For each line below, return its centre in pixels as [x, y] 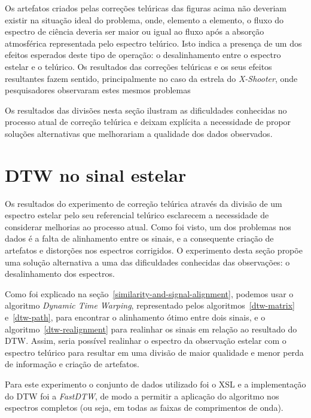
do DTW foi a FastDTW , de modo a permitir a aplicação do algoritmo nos [142, 396]
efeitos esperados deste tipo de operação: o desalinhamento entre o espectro [143, 55]
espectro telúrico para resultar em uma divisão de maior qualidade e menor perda [154, 352]
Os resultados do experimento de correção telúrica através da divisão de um [144, 203]
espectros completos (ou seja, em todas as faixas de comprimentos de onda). [144, 408]
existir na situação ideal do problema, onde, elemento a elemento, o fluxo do [144, 19]
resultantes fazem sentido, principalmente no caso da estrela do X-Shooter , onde [151, 78]
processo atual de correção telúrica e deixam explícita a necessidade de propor [148, 122]
